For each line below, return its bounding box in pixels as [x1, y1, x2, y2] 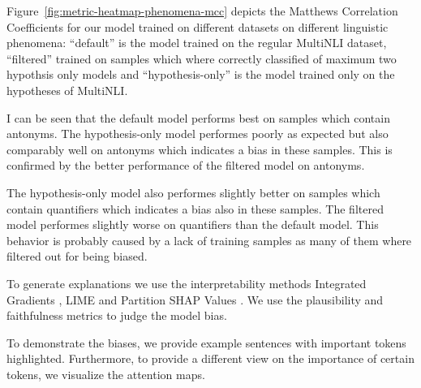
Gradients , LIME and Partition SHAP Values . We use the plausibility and [6, 291, 384, 308]
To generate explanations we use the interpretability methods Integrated [6, 274, 367, 291]
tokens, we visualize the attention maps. [6, 365, 205, 382]
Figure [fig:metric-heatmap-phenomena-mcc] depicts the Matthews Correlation [6, 2, 398, 19]
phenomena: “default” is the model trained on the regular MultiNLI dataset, [6, 34, 387, 51]
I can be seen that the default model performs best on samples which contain [6, 109, 390, 126]
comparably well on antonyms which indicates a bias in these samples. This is [6, 140, 393, 157]
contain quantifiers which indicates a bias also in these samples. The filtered [6, 200, 384, 217]
